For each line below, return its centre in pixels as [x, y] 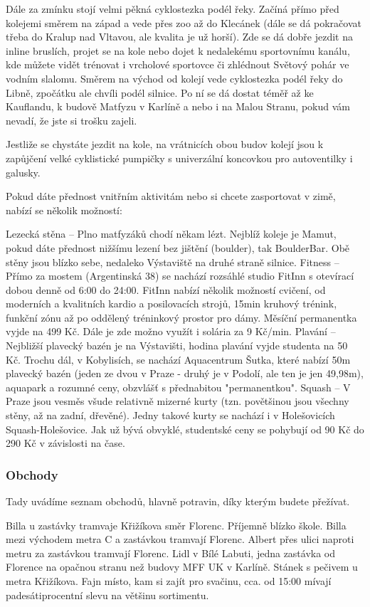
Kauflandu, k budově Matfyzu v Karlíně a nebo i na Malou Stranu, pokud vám [178, 106]
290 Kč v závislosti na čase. [65, 443]
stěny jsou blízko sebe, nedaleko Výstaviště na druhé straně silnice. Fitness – [173, 262]
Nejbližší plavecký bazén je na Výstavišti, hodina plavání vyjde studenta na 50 [177, 345]
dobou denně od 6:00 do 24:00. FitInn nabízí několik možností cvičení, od [166, 289]
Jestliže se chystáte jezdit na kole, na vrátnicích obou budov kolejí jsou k [165, 144]
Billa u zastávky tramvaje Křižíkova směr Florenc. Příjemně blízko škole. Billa [176, 525]
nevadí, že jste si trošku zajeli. [72, 120]
